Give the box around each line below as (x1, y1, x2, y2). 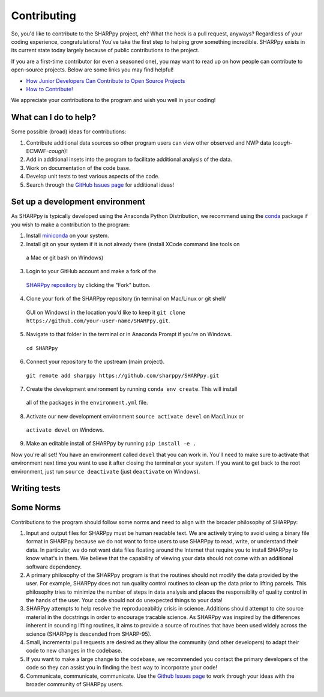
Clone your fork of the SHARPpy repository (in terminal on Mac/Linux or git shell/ (26, 295, 226, 303)
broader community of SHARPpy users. (26, 680, 124, 687)
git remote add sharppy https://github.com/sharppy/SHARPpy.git (26, 372, 220, 379)
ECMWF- (26, 147, 49, 154)
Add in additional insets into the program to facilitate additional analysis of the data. (26, 156, 232, 163)
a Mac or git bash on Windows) (26, 254, 104, 261)
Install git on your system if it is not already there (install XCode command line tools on (26, 240, 240, 247)
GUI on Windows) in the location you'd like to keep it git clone (26, 309, 185, 316)
